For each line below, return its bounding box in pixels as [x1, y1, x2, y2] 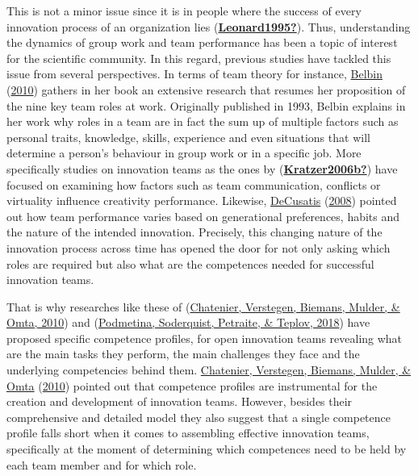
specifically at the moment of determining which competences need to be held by [6, 441, 407, 457]
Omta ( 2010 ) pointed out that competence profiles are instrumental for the [6, 377, 378, 394]
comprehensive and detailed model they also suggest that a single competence [6, 408, 391, 425]
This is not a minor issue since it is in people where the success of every [6, 2, 362, 19]
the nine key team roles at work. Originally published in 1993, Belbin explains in [6, 97, 406, 114]
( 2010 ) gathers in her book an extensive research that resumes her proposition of [6, 81, 406, 98]
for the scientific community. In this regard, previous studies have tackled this [6, 49, 391, 66]
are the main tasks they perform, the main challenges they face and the [6, 345, 360, 362]
